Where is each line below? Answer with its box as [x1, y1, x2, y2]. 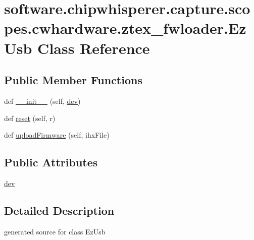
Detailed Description [4, 202, 115, 218]
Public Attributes [4, 154, 98, 170]
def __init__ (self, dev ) [4, 95, 81, 106]
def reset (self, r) [4, 112, 56, 123]
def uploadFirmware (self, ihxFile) [4, 130, 110, 140]
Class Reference [37, 37, 150, 58]
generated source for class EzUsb [4, 226, 106, 236]
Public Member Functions [4, 72, 142, 88]
